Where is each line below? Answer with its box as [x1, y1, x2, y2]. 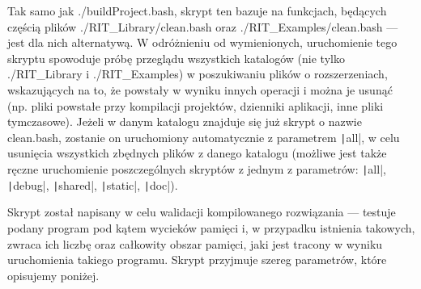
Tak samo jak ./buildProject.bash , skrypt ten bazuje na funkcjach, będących [7, 2, 387, 19]
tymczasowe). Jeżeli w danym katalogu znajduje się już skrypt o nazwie [7, 113, 362, 130]
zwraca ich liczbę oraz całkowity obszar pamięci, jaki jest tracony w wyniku [7, 235, 383, 252]
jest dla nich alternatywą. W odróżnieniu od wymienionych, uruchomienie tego [7, 34, 398, 51]
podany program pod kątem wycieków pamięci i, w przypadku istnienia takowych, [7, 219, 415, 236]
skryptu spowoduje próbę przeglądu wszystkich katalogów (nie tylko [7, 49, 345, 66]
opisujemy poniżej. [7, 266, 100, 283]
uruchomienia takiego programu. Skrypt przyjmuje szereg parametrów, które [7, 251, 387, 268]
